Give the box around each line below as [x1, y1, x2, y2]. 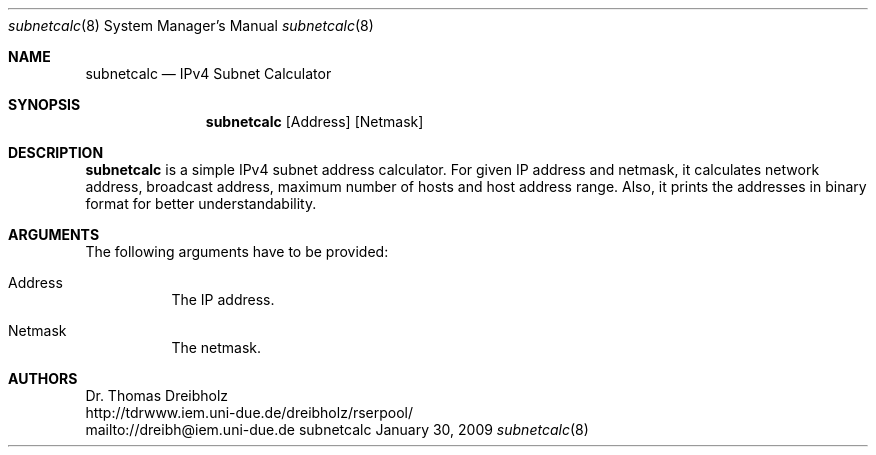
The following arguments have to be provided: [85, 243, 389, 260]
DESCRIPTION [8, 144, 104, 161]
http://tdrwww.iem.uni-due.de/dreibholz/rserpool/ [85, 404, 414, 421]
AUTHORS [8, 370, 78, 387]
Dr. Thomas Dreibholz [85, 387, 229, 404]
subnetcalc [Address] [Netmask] [205, 113, 424, 130]
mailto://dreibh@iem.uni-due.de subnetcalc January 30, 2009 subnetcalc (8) [85, 421, 589, 438]
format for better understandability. [85, 195, 317, 212]
